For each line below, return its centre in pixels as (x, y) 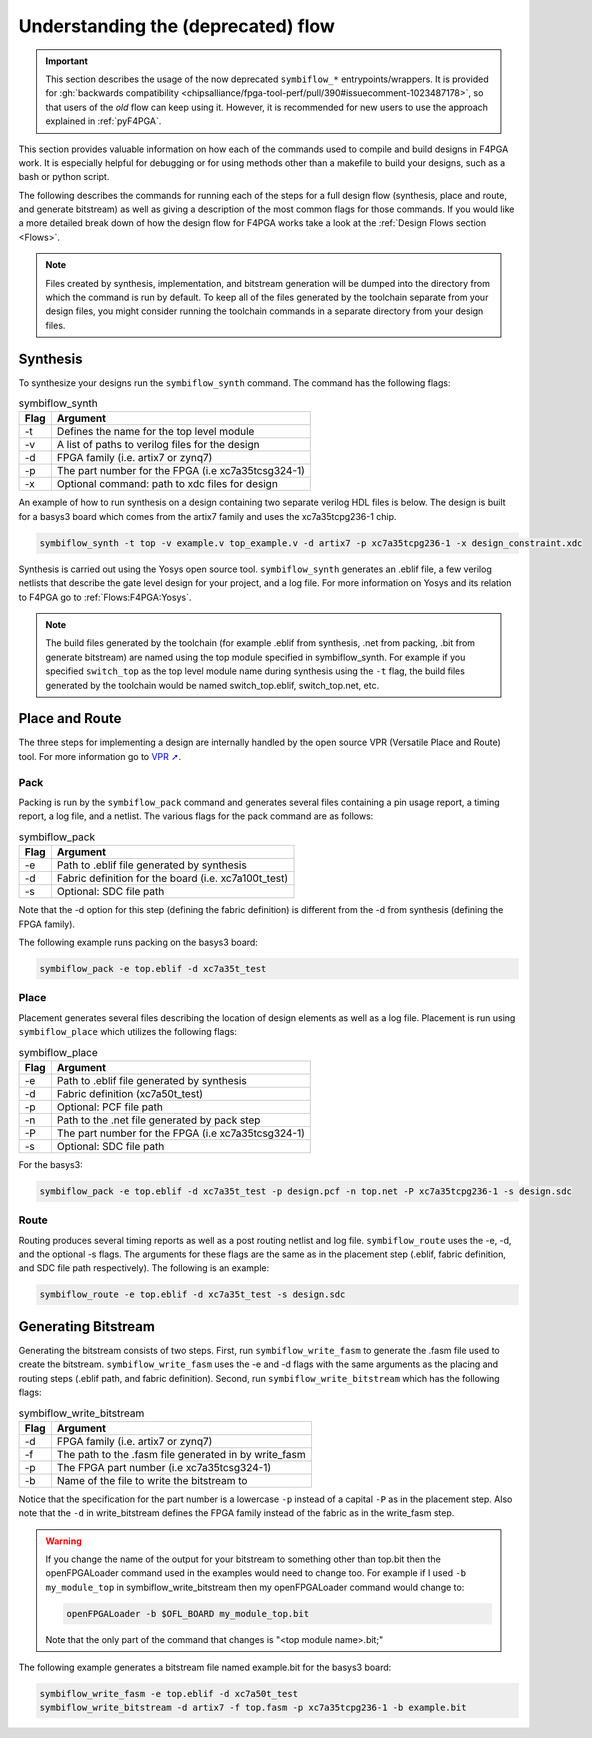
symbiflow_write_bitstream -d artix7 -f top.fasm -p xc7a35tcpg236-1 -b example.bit (253, 1708)
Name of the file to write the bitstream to (152, 1480)
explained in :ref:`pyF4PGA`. (103, 121)
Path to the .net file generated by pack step (158, 1120)
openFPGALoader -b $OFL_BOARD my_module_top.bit (188, 1613)
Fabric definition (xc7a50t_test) (130, 1093)
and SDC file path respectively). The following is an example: (144, 1268)
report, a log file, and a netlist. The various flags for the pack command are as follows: (196, 816)
